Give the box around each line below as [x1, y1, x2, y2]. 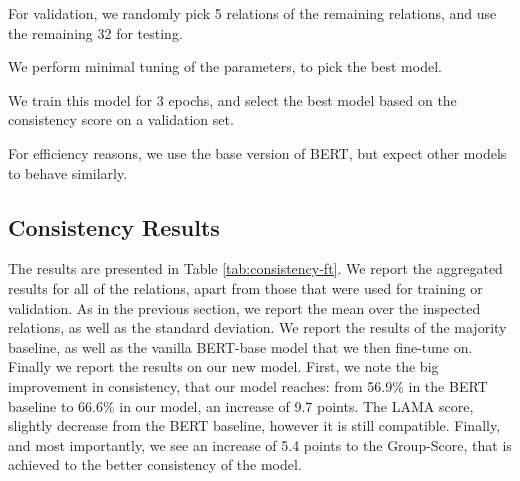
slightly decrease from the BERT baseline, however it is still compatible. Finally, [8, 415, 501, 436]
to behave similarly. [8, 162, 128, 183]
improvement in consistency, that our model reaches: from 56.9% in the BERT [8, 375, 488, 396]
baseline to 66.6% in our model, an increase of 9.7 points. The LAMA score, [8, 395, 474, 416]
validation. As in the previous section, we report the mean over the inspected [8, 297, 481, 318]
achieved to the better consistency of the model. [8, 454, 302, 475]
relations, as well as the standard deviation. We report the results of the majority [8, 317, 507, 338]
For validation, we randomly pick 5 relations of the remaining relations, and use [8, 3, 497, 23]
